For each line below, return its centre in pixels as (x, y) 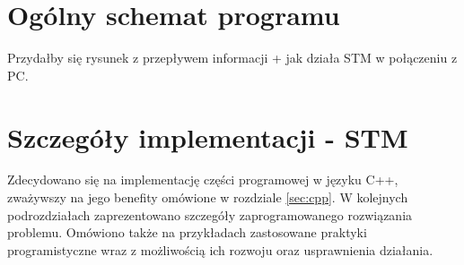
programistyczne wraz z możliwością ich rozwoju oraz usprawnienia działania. (220, 249)
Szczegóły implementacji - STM (208, 137)
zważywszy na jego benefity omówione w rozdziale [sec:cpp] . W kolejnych (208, 197)
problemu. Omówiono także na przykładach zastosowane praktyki (187, 232)
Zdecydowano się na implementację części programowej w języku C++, (203, 180)
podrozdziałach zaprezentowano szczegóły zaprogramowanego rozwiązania (210, 214)
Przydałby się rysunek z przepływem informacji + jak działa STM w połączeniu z (232, 58)
